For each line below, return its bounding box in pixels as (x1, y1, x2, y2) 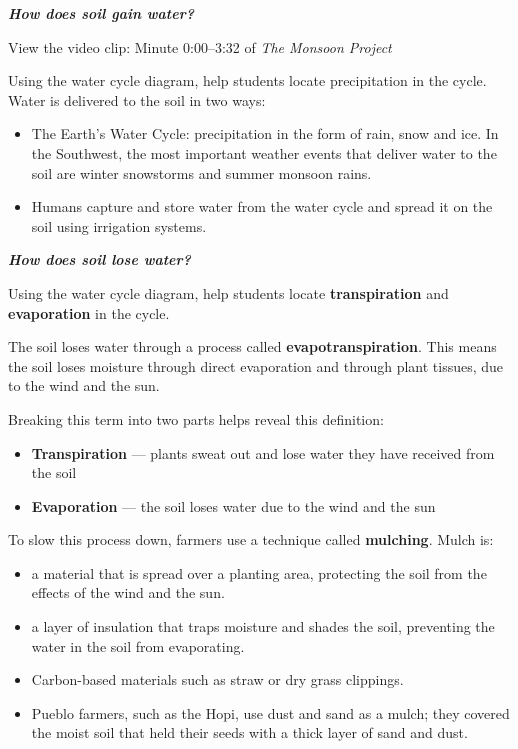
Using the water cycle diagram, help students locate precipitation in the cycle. (8, 70, 487, 91)
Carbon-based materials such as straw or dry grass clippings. (31, 669, 404, 690)
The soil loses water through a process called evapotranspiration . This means (8, 336, 497, 357)
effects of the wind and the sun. (31, 582, 225, 603)
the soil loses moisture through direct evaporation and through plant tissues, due (8, 355, 504, 376)
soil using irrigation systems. (31, 215, 207, 236)
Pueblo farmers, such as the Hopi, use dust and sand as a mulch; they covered (31, 702, 510, 723)
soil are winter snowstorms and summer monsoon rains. (31, 162, 372, 183)
